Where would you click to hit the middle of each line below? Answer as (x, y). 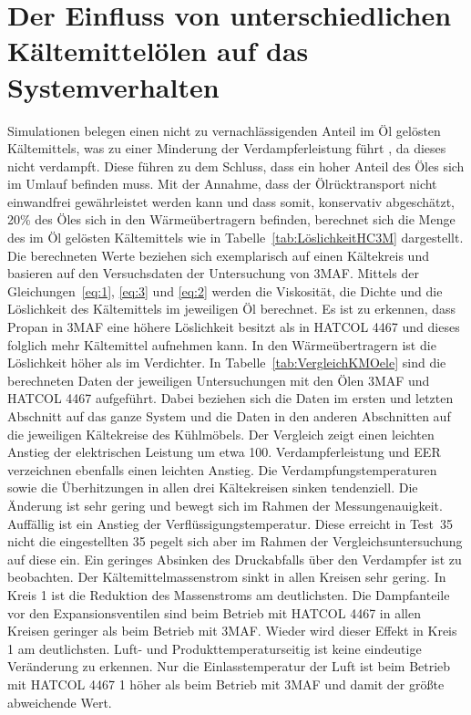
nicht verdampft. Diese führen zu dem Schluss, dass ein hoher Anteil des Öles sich (236, 166)
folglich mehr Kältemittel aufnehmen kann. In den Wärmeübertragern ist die (222, 344)
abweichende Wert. (60, 702)
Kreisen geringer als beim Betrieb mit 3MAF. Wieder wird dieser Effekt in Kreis (232, 631)
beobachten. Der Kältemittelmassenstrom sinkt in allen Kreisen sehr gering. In (227, 577)
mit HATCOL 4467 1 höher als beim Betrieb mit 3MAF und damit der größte (226, 684)
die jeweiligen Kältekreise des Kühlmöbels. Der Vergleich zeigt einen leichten (221, 434)
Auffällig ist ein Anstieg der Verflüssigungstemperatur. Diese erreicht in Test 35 (230, 523)
